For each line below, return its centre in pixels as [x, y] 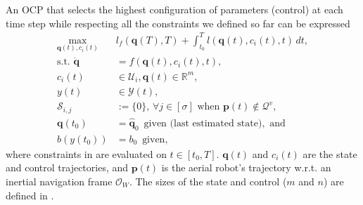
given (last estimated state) [203, 123]
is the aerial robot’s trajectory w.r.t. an [246, 167]
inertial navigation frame [59, 181]
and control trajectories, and [67, 167]
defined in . [30, 195]
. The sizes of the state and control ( [208, 181]
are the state [330, 153]
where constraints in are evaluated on [86, 153]
